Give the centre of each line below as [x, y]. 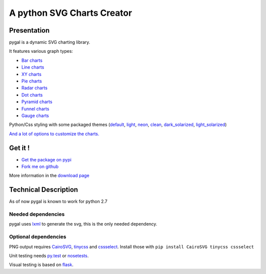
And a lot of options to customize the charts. [54, 134]
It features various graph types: [41, 51]
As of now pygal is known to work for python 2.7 [58, 201]
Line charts [33, 67]
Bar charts [32, 60]
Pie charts [32, 81]
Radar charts [34, 88]
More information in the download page [49, 176]
